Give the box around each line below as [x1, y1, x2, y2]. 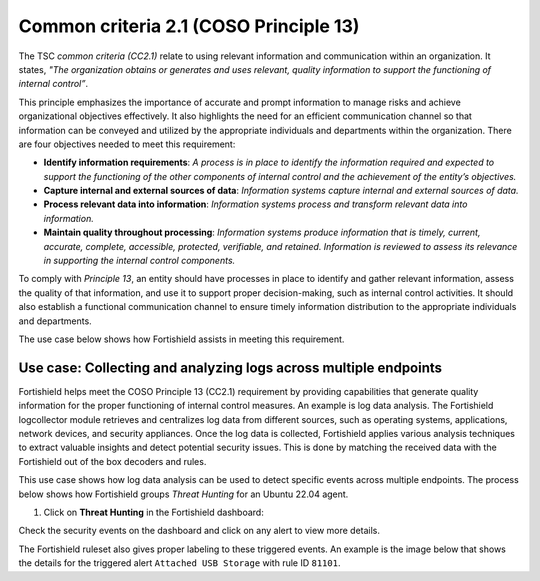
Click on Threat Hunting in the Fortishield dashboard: [43, 506, 264, 518]
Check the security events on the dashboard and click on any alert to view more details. [18, 525, 380, 537]
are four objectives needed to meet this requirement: [18, 138, 236, 150]
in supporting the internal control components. [43, 255, 236, 267]
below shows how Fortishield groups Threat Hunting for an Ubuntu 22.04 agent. [18, 488, 349, 500]
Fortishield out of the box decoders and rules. [18, 455, 207, 467]
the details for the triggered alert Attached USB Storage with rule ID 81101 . [18, 557, 341, 569]
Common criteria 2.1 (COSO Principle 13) [18, 15, 360, 37]
